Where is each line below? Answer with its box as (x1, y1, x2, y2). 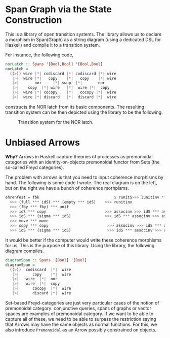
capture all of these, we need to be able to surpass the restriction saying (5, 316, 156, 322)
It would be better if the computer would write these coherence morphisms (5, 237, 162, 243)
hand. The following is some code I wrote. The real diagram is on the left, (5, 179, 158, 186)
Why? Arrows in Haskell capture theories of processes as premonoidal (5, 153, 153, 159)
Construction (5, 14, 62, 26)
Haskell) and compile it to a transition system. (5, 42, 100, 48)
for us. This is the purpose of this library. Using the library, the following (5, 242, 155, 248)
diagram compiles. (5, 248, 44, 254)
